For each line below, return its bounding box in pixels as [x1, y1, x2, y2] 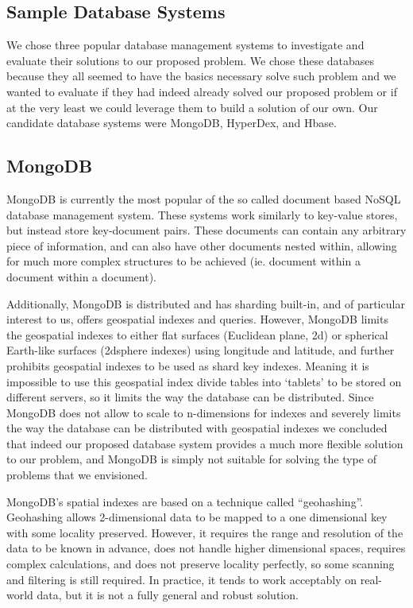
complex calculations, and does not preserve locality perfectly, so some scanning [6, 556, 395, 572]
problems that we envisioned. [6, 467, 148, 483]
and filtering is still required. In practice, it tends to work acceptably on [6, 571, 357, 587]
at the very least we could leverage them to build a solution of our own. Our [6, 99, 378, 115]
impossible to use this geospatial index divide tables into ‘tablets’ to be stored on [6, 373, 402, 389]
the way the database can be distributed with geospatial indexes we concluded [6, 420, 388, 436]
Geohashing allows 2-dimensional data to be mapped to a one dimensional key [6, 509, 388, 525]
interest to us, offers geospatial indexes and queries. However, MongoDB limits [6, 311, 388, 327]
